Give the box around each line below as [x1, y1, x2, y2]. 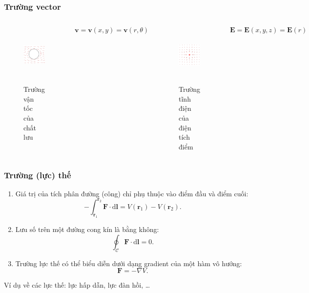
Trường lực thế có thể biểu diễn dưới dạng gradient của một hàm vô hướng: [15, 258, 242, 268]
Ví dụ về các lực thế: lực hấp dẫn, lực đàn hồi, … [4, 280, 150, 290]
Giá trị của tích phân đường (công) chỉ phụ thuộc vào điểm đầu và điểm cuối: [15, 188, 248, 198]
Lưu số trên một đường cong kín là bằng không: [15, 224, 159, 234]
